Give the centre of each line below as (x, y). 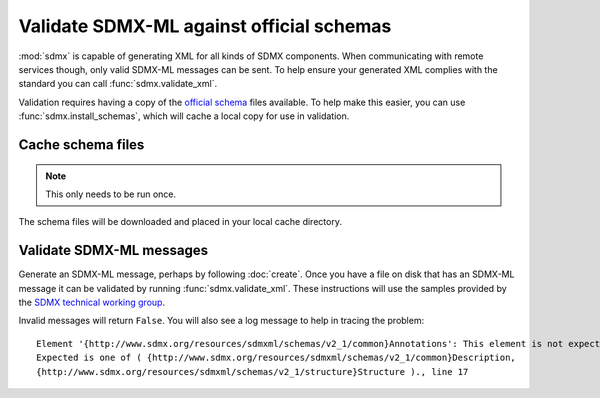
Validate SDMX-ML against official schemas (205, 26)
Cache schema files (81, 144)
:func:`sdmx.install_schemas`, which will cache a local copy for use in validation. (184, 116)
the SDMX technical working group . (91, 302)
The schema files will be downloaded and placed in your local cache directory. (180, 222)
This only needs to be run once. (111, 194)
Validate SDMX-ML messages (113, 250)
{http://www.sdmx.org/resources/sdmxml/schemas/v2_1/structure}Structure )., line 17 (252, 371)
